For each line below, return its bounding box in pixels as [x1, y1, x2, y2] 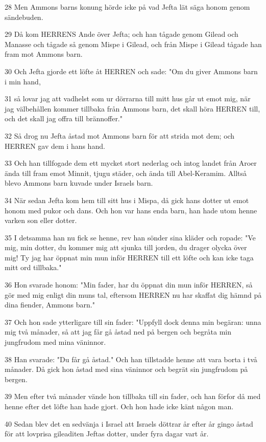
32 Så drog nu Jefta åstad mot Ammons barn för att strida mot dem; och [5, 130, 235, 141]
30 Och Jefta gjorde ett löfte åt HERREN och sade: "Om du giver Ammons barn [5, 65, 258, 76]
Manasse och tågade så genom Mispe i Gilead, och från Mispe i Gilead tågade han [5, 38, 262, 49]
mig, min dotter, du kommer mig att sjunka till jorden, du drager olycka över [5, 242, 247, 253]
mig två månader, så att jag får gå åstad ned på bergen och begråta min [5, 326, 232, 337]
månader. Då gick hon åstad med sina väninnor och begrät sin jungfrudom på [5, 364, 248, 374]
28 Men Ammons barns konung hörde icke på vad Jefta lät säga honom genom [5, 2, 250, 12]
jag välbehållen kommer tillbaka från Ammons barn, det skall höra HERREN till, [5, 103, 260, 114]
